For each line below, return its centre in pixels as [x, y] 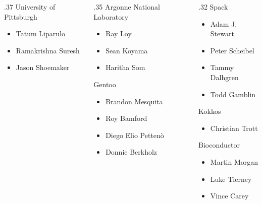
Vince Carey [229, 196]
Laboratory [111, 16]
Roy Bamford [126, 118]
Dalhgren [224, 77]
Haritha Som [125, 67]
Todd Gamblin [233, 94]
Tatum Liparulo [40, 33]
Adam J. [224, 23]
